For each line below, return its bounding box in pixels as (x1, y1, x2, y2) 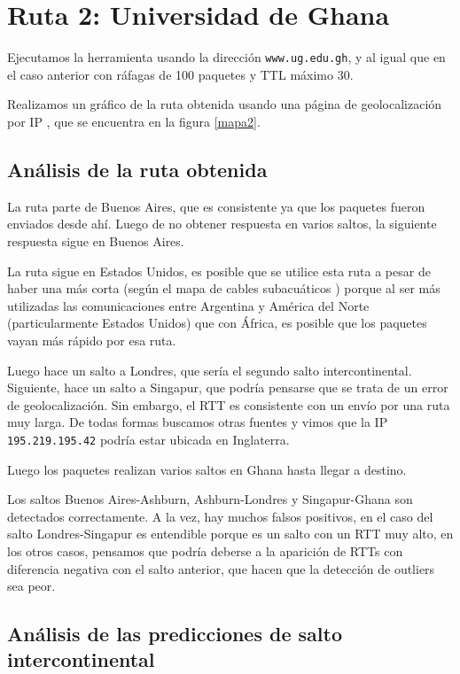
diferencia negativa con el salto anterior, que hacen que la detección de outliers (7, 559, 435, 577)
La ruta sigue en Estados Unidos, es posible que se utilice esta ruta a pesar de (7, 261, 431, 280)
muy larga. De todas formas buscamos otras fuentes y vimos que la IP (7, 413, 388, 431)
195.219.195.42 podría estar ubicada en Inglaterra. (7, 430, 290, 448)
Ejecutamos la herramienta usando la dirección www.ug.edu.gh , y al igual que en (7, 48, 446, 66)
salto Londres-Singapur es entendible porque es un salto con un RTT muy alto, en (7, 524, 454, 543)
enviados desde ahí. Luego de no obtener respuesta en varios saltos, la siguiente (7, 214, 437, 233)
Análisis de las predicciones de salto (7, 620, 342, 647)
